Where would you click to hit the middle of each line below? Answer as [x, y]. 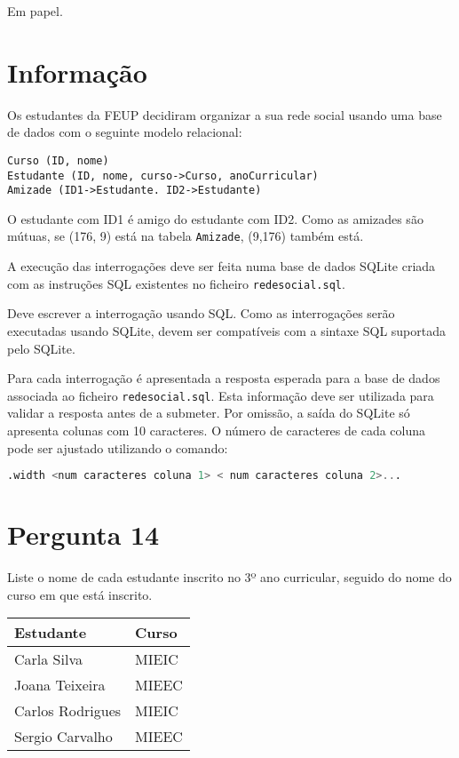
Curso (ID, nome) [58, 160]
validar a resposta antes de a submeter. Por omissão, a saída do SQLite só [209, 413]
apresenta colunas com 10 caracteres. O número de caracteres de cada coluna [217, 430]
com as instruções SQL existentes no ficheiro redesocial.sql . [176, 283]
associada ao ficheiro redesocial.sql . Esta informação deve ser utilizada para [221, 395]
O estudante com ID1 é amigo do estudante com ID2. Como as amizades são [215, 218]
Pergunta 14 [83, 535]
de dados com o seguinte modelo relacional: [125, 132]
